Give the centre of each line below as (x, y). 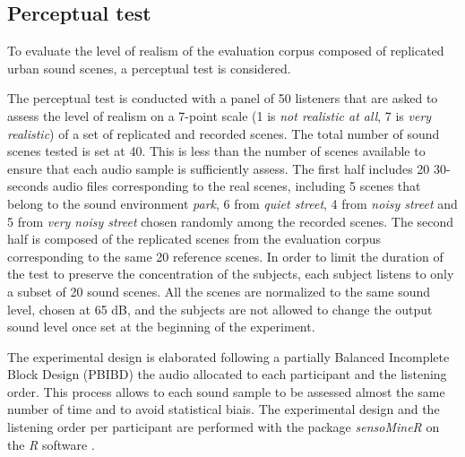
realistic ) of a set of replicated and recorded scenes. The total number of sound (224, 133)
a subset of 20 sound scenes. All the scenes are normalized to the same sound (219, 291)
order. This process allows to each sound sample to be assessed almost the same (226, 391)
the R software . (51, 444)
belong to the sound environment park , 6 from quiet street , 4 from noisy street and (232, 203)
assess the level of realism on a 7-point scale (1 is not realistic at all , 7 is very (220, 115)
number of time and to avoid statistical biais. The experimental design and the (224, 409)
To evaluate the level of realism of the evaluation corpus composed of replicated (226, 51)
